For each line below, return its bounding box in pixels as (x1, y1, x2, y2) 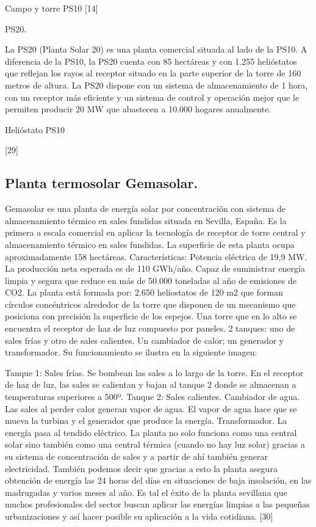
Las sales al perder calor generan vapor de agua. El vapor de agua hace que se (5, 402, 297, 415)
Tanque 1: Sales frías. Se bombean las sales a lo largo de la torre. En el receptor (5, 366, 304, 379)
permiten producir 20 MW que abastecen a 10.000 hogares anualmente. (5, 103, 271, 115)
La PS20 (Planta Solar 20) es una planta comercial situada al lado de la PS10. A (5, 43, 307, 56)
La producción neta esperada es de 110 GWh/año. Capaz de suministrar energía (5, 262, 305, 275)
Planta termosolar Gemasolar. (5, 173, 198, 192)
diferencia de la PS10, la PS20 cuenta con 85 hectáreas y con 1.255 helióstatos (5, 54, 297, 67)
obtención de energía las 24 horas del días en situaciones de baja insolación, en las (5, 474, 312, 487)
